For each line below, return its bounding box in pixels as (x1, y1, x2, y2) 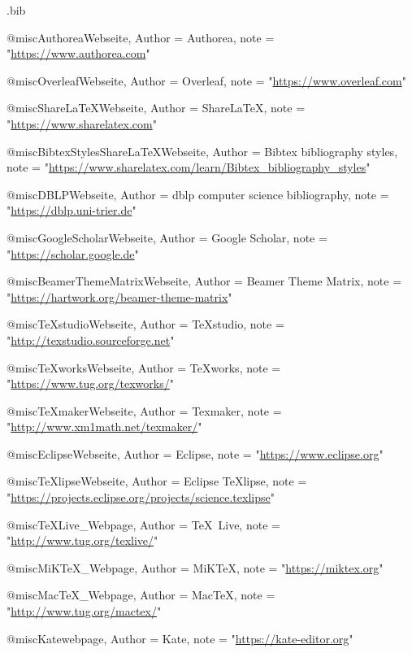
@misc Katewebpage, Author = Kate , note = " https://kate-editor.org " (7, 629, 353, 646)
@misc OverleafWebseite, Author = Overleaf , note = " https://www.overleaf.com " (7, 72, 406, 89)
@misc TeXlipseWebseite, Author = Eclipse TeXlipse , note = (7, 472, 307, 490)
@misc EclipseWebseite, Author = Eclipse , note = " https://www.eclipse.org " (7, 445, 384, 462)
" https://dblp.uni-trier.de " (7, 202, 137, 219)
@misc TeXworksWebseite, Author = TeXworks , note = (7, 359, 281, 376)
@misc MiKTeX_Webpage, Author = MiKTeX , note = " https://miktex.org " (7, 559, 384, 576)
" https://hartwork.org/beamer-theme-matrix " (7, 288, 232, 305)
